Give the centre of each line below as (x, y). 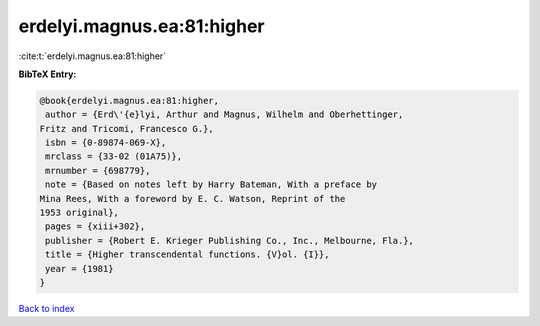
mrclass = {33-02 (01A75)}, (114, 156)
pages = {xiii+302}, (95, 226)
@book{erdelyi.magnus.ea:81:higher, (129, 100)
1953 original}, (79, 213)
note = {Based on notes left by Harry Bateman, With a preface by (211, 184)
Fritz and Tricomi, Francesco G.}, (126, 128)
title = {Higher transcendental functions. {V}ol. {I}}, (187, 254)
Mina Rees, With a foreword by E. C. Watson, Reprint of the (192, 198)
